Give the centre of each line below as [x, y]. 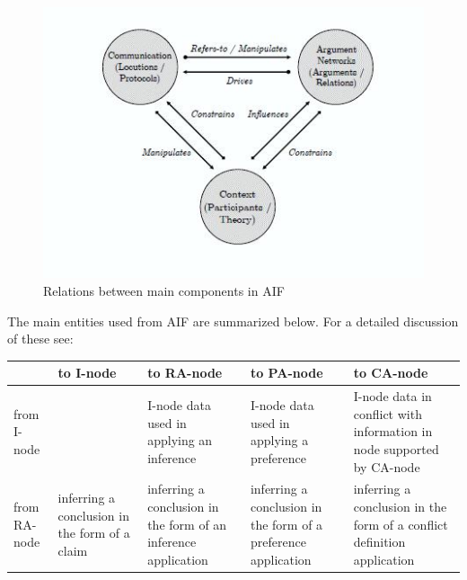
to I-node [87, 373]
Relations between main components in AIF [164, 291]
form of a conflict [401, 524]
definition [379, 542]
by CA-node [387, 466]
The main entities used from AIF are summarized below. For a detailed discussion [233, 321]
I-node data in [392, 396]
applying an [180, 440]
